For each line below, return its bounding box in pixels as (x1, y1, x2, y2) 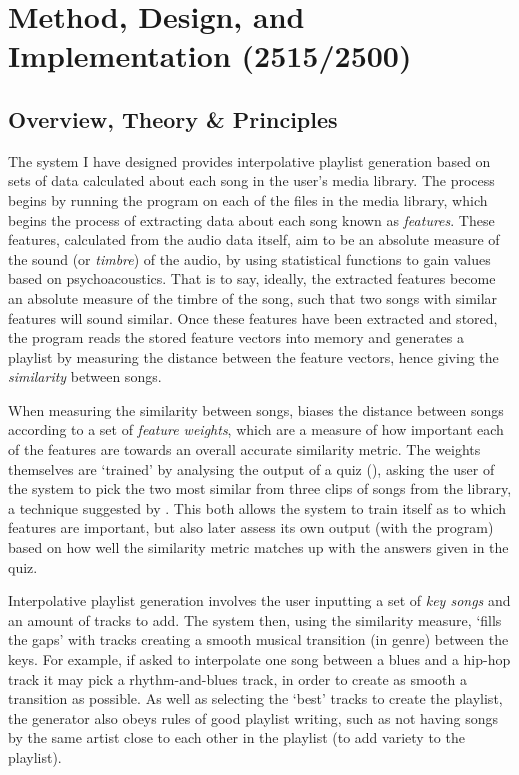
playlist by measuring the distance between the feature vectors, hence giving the (8, 346, 499, 367)
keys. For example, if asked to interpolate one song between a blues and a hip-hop (8, 649, 511, 670)
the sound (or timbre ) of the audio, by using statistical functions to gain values (8, 248, 491, 269)
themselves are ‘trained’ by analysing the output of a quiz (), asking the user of (8, 458, 495, 479)
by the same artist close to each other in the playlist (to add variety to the (8, 727, 465, 748)
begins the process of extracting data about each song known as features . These (8, 209, 495, 230)
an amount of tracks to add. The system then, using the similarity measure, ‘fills (8, 609, 502, 630)
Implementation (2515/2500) (8, 35, 412, 76)
